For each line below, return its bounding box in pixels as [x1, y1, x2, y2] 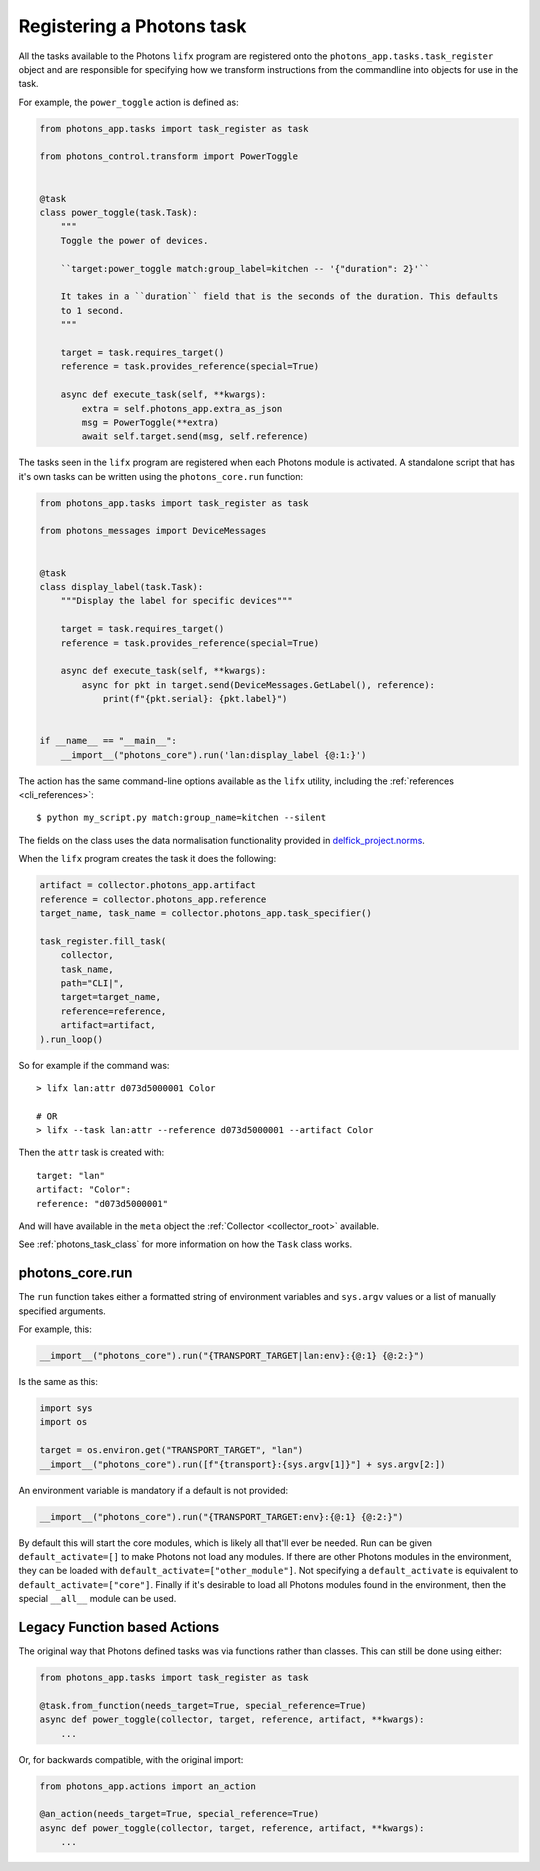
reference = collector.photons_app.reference [39, 893, 267, 905]
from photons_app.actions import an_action [39, 1780, 257, 1792]
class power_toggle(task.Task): [39, 207, 199, 219]
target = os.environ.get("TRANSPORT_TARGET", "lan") [39, 1445, 304, 1456]
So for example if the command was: [18, 1059, 170, 1071]
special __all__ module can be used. [18, 1593, 177, 1605]
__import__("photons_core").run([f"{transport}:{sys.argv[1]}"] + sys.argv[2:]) [39, 1458, 446, 1470]
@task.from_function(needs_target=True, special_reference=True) [39, 1700, 367, 1711]
